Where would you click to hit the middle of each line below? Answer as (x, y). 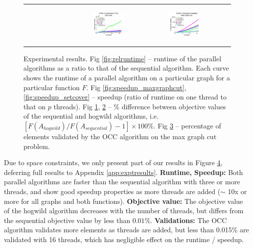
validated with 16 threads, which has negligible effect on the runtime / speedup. (124, 239)
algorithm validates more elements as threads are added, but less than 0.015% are (126, 230)
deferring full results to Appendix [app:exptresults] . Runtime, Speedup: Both (124, 172)
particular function (52, 87)
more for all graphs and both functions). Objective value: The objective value (124, 201)
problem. (37, 146)
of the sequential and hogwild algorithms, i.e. (91, 116)
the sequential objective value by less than (67, 220)
